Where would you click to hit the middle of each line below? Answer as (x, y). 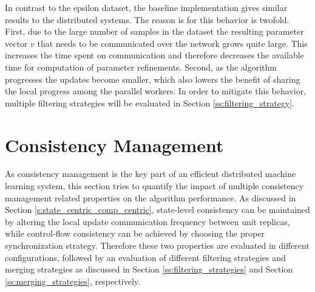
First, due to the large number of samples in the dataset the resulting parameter (154, 31)
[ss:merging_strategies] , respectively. (73, 281)
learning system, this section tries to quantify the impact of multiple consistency (154, 186)
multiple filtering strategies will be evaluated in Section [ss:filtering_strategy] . (150, 103)
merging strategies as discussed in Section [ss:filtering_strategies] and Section (149, 269)
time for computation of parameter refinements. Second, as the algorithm (141, 67)
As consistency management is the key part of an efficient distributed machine (151, 174)
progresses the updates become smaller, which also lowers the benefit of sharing (153, 79)
